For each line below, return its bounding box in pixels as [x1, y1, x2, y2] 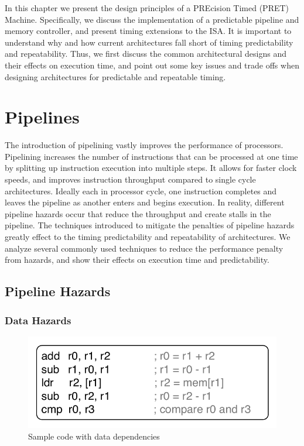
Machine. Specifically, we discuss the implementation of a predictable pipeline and [5, 13, 299, 25]
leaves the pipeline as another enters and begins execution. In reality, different [5, 196, 285, 208]
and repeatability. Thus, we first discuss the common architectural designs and [5, 47, 286, 60]
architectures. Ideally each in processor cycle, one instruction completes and [5, 184, 277, 197]
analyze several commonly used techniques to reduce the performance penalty [5, 242, 283, 254]
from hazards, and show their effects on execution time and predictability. [5, 253, 269, 266]
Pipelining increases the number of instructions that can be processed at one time [5, 150, 298, 162]
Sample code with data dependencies [28, 430, 160, 442]
